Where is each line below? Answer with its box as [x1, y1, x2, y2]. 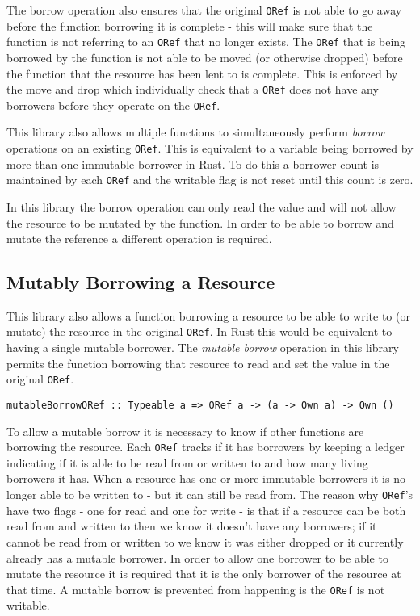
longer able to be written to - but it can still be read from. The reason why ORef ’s [6, 486, 414, 503]
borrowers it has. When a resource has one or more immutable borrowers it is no [6, 470, 405, 487]
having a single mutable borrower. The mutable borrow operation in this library [6, 339, 399, 356]
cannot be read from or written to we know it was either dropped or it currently [6, 533, 404, 550]
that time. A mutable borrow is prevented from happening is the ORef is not [6, 580, 385, 597]
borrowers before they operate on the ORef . [6, 96, 220, 113]
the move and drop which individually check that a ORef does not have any [6, 81, 379, 98]
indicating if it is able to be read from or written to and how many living [6, 454, 368, 471]
